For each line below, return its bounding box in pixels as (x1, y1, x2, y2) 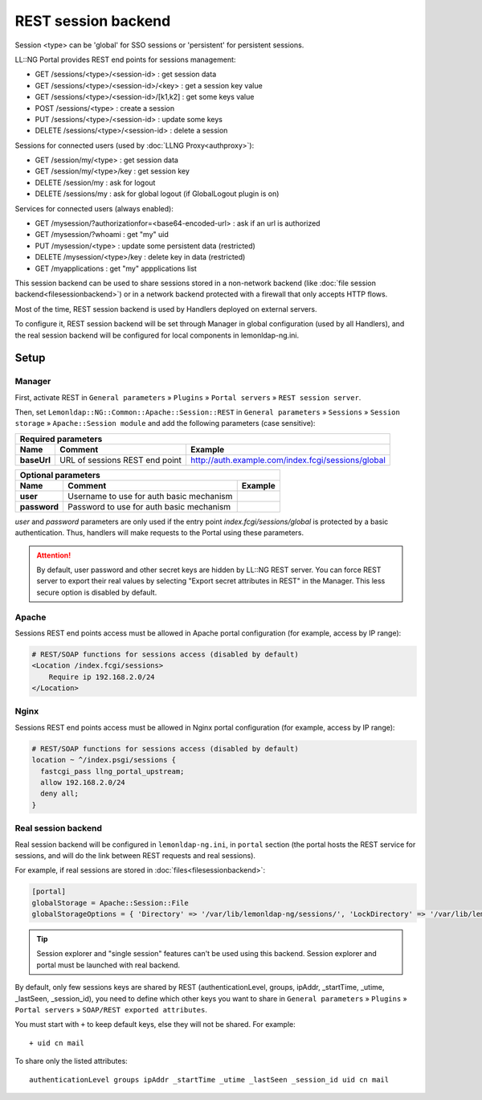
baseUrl (19, 454, 51, 465)
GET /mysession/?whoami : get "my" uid (35, 230, 169, 239)
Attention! (36, 550, 71, 560)
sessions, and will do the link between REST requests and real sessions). (14, 850, 256, 860)
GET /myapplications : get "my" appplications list (35, 264, 197, 273)
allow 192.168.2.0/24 (40, 778, 126, 787)
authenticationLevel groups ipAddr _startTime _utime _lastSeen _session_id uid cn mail (29, 1075, 390, 1084)
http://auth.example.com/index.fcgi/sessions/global (190, 454, 386, 465)
